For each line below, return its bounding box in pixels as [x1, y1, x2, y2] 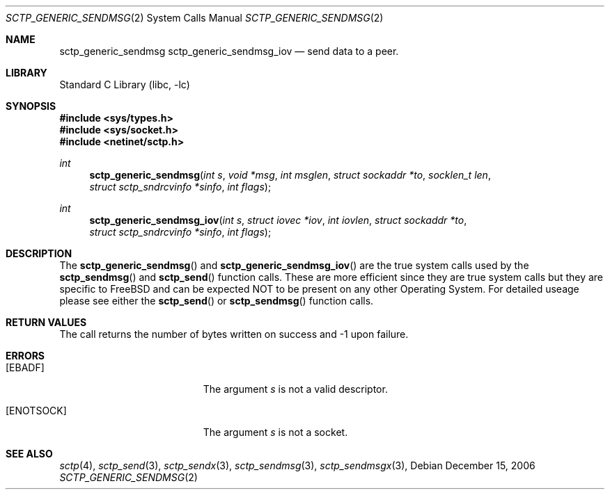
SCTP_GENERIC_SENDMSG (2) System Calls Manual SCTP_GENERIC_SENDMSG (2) [6, 12, 384, 24]
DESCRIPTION [6, 247, 72, 259]
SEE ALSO [6, 448, 53, 460]
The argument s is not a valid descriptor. [203, 383, 388, 395]
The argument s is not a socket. [203, 426, 348, 438]
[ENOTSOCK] [6, 405, 67, 416]
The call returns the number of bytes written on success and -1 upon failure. [59, 328, 409, 340]
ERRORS [6, 350, 45, 362]
